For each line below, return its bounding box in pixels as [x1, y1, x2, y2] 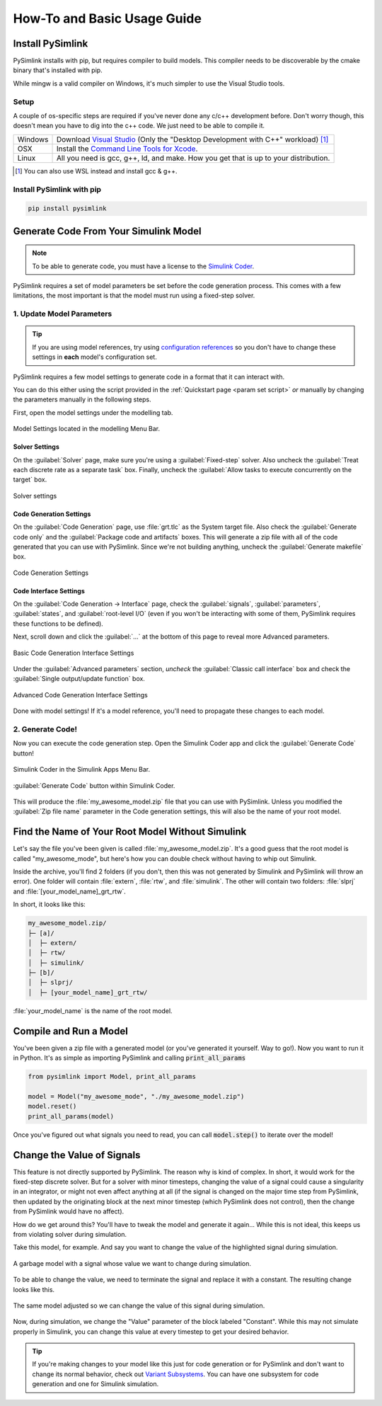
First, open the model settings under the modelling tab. [13, 408, 173, 417]
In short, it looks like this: [13, 900, 86, 909]
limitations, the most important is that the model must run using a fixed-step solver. [13, 291, 255, 300]
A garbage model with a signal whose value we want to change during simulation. [13, 1259, 251, 1267]
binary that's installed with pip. [13, 66, 103, 74]
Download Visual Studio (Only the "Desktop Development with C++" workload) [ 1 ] [56, 135, 329, 144]
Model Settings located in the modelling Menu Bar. [13, 425, 161, 433]
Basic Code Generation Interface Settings [13, 648, 134, 657]
